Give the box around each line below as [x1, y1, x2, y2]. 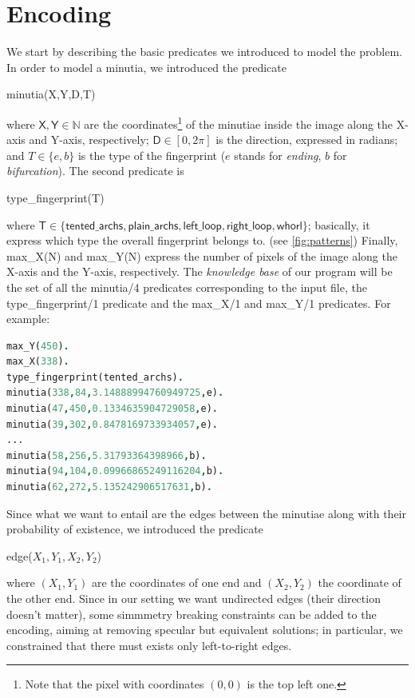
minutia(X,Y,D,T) [6, 86, 96, 102]
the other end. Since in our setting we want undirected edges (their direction [6, 590, 381, 606]
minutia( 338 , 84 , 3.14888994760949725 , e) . [6, 387, 224, 399]
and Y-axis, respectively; [29, 131, 149, 148]
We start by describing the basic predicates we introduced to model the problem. [6, 43, 402, 60]
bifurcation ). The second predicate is [6, 162, 184, 179]
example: [6, 310, 50, 327]
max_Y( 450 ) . [6, 340, 69, 352]
